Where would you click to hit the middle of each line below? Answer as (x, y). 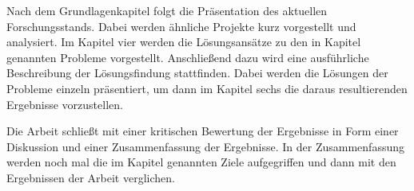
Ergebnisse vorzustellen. (65, 104)
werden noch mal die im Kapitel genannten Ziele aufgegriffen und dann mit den (201, 162)
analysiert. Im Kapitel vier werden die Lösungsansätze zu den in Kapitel (184, 42)
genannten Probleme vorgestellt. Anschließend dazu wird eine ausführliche (188, 57)
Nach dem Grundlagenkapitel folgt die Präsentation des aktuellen (167, 10)
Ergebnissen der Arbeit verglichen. (91, 177)
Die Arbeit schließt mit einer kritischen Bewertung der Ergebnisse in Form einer (203, 131)
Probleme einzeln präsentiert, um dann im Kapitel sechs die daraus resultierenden (207, 88)
